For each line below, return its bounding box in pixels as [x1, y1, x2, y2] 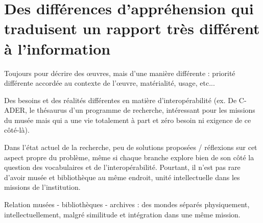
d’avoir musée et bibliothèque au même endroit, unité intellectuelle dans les [4, 171, 240, 182]
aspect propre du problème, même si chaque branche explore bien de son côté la [4, 152, 254, 162]
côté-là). [4, 125, 30, 135]
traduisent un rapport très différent [4, 18, 260, 39]
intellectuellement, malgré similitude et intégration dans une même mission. [4, 209, 241, 219]
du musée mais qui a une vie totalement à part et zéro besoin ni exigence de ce [4, 114, 251, 125]
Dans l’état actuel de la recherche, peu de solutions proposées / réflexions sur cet [4, 142, 257, 153]
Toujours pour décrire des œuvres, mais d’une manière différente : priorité [4, 67, 235, 78]
